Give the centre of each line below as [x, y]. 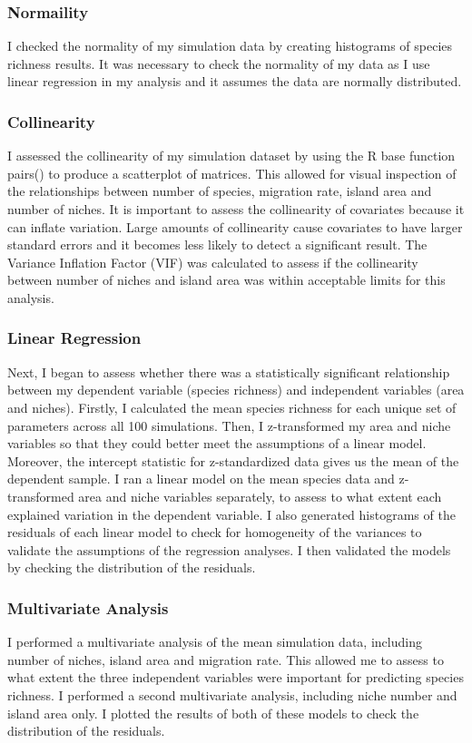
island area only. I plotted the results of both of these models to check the [213, 713]
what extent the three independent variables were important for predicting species [236, 677]
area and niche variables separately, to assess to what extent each [260, 496]
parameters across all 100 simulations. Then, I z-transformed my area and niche [229, 425]
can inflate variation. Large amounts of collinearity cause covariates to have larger [235, 226]
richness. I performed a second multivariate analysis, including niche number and [232, 694]
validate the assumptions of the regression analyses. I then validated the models [229, 549]
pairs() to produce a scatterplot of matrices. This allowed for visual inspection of [232, 173]
